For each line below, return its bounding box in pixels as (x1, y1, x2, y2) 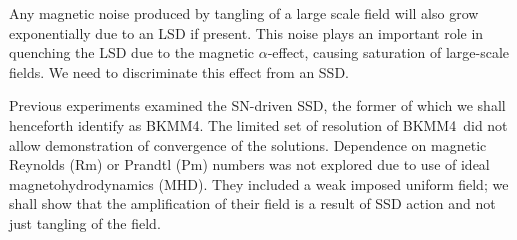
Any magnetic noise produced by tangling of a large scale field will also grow (9, 3, 479, 23)
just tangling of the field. (9, 212, 161, 233)
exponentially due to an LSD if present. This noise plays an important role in (9, 22, 484, 43)
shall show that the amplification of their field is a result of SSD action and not (9, 193, 496, 214)
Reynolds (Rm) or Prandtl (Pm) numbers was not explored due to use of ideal (9, 154, 490, 175)
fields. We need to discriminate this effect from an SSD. (9, 61, 349, 82)
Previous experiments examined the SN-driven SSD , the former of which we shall (9, 95, 506, 116)
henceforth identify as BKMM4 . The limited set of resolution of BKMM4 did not (9, 114, 508, 135)
